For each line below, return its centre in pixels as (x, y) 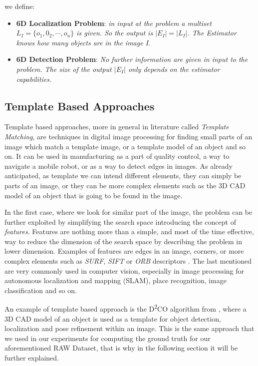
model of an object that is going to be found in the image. (94, 195)
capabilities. (34, 79)
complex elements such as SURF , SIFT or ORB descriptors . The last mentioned (128, 261)
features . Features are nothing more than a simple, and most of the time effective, (129, 231)
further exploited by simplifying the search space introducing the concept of (120, 221)
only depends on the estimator (174, 69)
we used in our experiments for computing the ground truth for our (108, 338)
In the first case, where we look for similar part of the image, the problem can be (129, 212)
